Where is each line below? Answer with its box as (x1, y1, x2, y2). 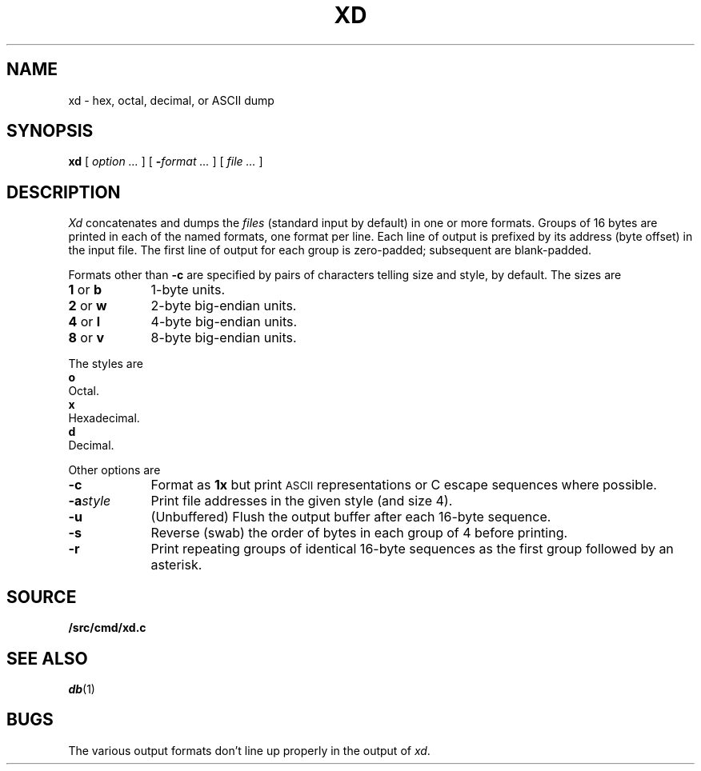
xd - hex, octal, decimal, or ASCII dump (68, 93, 274, 107)
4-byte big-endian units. (150, 314, 298, 330)
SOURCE (6, 586, 77, 607)
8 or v (68, 330, 105, 346)
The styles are (68, 357, 143, 371)
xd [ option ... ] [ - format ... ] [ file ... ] (68, 154, 263, 169)
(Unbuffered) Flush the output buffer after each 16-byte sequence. (150, 509, 551, 525)
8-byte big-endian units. (150, 330, 297, 346)
